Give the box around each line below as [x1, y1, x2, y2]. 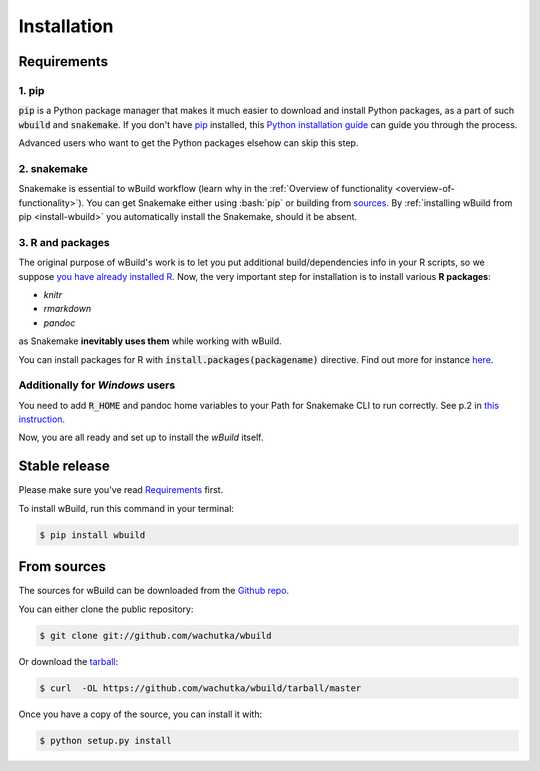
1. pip [18, 83, 45, 97]
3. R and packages [18, 235, 110, 249]
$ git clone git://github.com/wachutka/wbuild [39, 630, 272, 641]
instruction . [18, 413, 65, 425]
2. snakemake [18, 161, 89, 175]
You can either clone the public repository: [18, 603, 194, 615]
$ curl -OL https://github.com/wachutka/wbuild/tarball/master [39, 682, 362, 694]
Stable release [18, 458, 110, 475]
